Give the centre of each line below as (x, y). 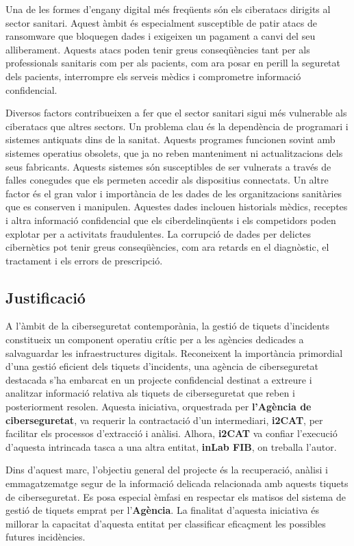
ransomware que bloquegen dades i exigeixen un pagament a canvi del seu (161, 36)
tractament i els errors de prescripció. (84, 260)
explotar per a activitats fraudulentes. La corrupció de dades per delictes (159, 233)
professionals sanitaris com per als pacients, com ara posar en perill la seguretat (173, 63)
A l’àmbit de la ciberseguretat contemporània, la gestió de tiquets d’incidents (167, 326)
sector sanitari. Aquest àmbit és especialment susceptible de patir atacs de (161, 22)
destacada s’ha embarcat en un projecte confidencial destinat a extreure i (159, 379)
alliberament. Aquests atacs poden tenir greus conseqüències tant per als (158, 49)
